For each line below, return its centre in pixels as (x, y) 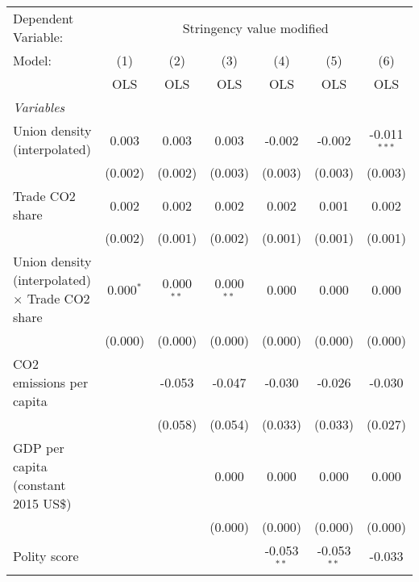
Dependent (44, 18)
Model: (33, 60)
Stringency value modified (255, 27)
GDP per (39, 448)
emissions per (51, 382)
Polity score (46, 556)
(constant (39, 485)
